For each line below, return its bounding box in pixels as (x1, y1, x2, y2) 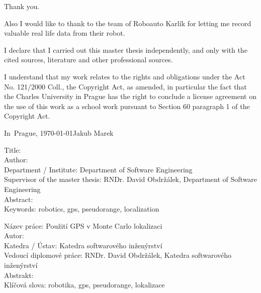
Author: (4, 154, 28, 165)
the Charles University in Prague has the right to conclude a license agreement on (4, 91, 256, 102)
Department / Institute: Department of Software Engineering (4, 164, 193, 174)
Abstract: (4, 193, 33, 204)
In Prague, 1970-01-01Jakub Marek (4, 127, 114, 138)
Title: (4, 144, 21, 155)
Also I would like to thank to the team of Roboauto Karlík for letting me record (4, 18, 251, 28)
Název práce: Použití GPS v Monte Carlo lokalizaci (4, 220, 162, 231)
